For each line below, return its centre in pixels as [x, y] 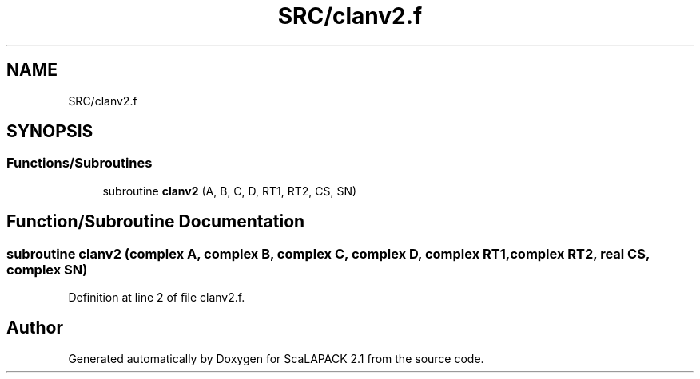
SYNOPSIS [50, 132]
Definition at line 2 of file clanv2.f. [157, 298]
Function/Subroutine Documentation [156, 222]
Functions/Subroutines [80, 163]
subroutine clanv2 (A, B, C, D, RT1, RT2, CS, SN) [230, 191]
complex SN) [47, 269]
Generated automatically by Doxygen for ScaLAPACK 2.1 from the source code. [276, 358]
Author [35, 328]
